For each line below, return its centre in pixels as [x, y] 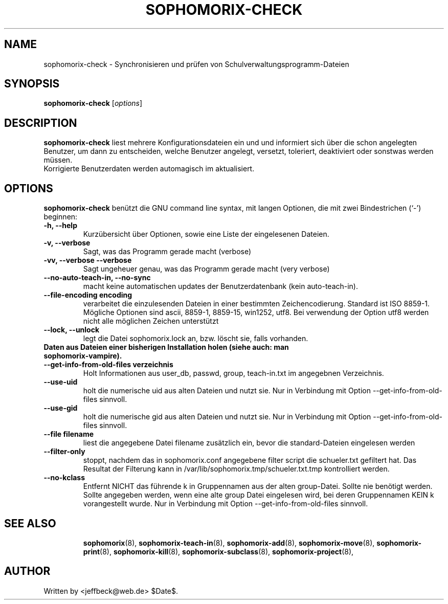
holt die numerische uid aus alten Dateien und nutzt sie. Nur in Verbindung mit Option [227, 391]
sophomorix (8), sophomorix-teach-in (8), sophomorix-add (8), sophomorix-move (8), [229, 543]
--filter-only [64, 452]
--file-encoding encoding [88, 295]
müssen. [58, 160]
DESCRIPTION [41, 123]
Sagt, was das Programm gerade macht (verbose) [167, 252]
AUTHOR [27, 571]
